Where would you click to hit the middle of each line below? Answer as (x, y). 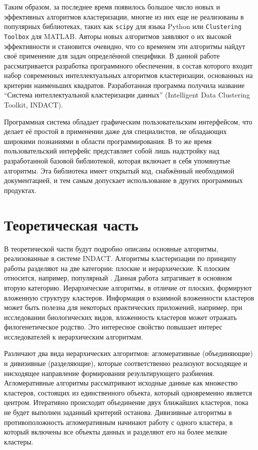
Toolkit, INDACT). (34, 105)
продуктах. (20, 190)
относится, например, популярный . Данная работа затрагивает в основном (118, 278)
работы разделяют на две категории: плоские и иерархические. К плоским (117, 268)
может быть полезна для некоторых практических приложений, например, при (123, 307)
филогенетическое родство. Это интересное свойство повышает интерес (113, 327)
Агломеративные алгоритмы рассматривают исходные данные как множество (121, 383)
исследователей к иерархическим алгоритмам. (74, 336)
